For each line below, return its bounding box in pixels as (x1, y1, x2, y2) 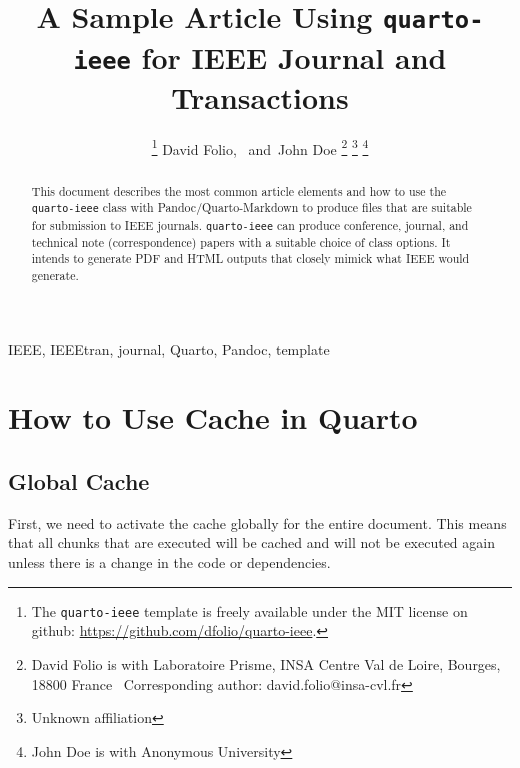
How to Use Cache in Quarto (8, 397, 418, 438)
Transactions (171, 76, 349, 117)
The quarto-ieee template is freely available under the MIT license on (31, 600, 468, 621)
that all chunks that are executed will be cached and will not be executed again (8, 532, 495, 553)
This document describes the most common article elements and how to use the (31, 182, 447, 199)
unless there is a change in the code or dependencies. (8, 552, 331, 573)
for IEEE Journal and (141, 36, 447, 77)
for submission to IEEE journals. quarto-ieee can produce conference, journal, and (31, 216, 469, 233)
